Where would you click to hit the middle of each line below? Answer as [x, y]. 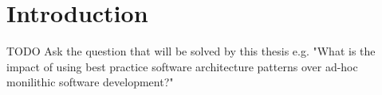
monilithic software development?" [90, 82]
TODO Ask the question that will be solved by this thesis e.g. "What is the [191, 51]
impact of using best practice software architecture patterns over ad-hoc [182, 66]
